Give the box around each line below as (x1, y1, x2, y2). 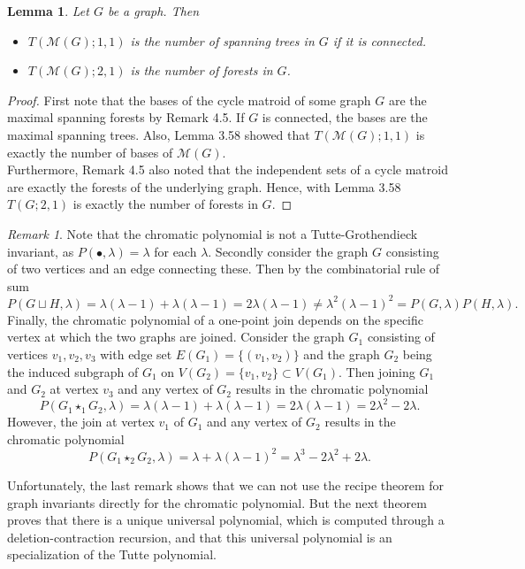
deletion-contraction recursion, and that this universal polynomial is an (7, 527, 392, 546)
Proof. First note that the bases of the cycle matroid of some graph (7, 90, 371, 109)
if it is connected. (332, 31, 427, 50)
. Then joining (339, 362, 415, 381)
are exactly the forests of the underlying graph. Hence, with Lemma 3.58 (7, 177, 401, 196)
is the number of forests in (130, 61, 273, 80)
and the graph (303, 345, 380, 363)
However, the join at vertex (7, 412, 155, 431)
